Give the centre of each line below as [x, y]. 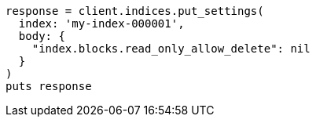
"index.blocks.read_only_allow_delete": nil [171, 49]
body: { [42, 36]
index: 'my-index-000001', [101, 24]
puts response [49, 86]
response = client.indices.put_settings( [135, 11]
